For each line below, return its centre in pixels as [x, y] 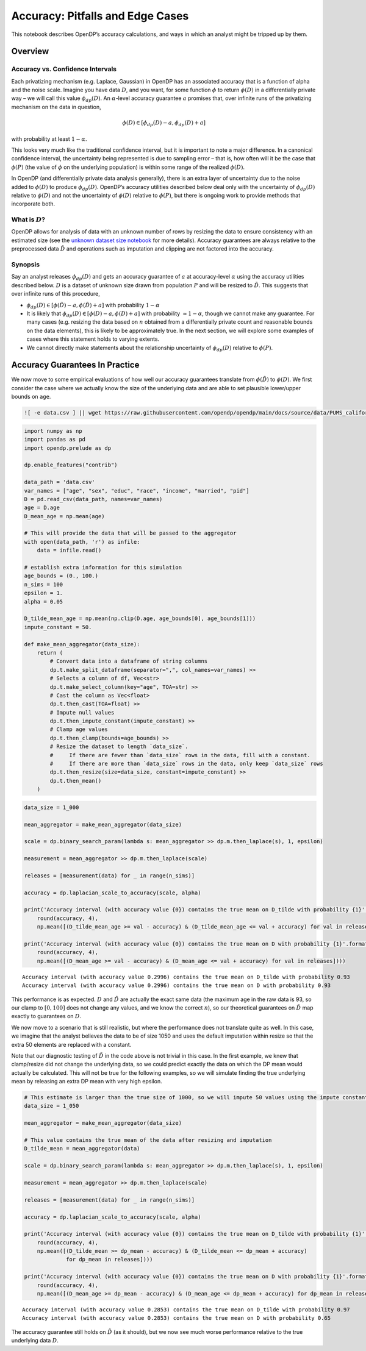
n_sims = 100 [44, 584]
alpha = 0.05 [44, 601]
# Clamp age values [79, 729]
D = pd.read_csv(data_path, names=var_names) [93, 499]
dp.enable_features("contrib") [71, 465]
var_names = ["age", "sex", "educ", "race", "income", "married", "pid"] [137, 490]
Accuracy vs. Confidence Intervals [64, 69]
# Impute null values [82, 712]
